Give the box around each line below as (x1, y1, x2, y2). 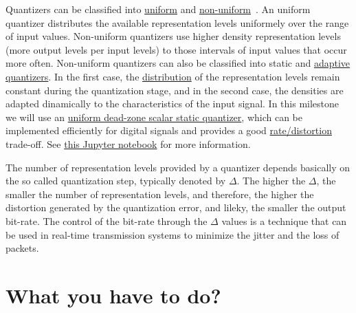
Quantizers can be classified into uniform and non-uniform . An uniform (5, 2, 311, 16)
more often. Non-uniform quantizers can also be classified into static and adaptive (5, 56, 351, 70)
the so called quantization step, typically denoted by (5, 173, 226, 188)
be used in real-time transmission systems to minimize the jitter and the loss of (5, 227, 340, 241)
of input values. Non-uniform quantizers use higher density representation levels (5, 29, 341, 43)
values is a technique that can (221, 213, 347, 228)
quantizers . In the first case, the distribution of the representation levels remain (5, 69, 340, 83)
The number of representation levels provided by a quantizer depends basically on (5, 160, 351, 174)
